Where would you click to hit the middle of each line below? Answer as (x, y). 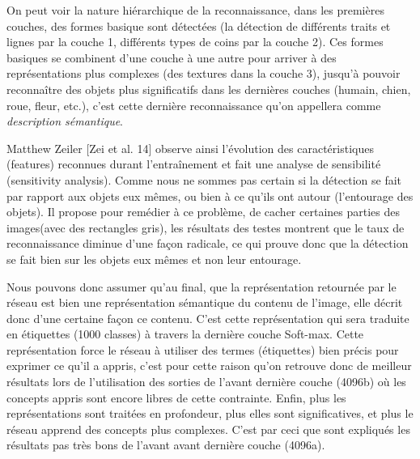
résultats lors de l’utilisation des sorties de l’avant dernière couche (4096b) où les (206, 382)
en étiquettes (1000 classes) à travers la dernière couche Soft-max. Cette (185, 334)
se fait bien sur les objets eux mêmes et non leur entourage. (154, 259)
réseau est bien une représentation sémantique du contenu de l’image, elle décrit (205, 302)
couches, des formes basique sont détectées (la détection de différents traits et (199, 25)
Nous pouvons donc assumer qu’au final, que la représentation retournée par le (202, 286)
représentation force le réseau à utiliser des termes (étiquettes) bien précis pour (203, 349)
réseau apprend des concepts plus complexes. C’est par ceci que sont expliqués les (208, 429)
